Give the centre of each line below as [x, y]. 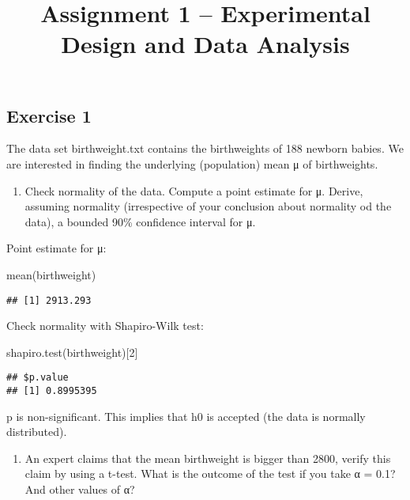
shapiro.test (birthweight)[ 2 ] [72, 352]
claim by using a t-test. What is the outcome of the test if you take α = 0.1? [210, 473]
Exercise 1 [49, 115]
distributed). [37, 432]
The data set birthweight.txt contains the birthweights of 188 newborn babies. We [205, 148]
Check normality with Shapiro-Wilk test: [105, 326]
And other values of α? [80, 489]
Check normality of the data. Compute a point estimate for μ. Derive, [194, 190]
